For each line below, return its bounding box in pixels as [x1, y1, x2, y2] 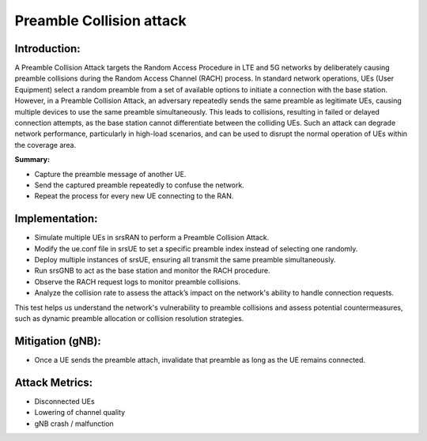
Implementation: [14, 212, 98, 225]
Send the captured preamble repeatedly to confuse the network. [34, 180, 244, 190]
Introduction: [14, 42, 81, 55]
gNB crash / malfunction [34, 419, 114, 428]
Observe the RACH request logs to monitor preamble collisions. [34, 277, 241, 286]
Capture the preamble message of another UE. [34, 169, 187, 179]
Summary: [14, 155, 51, 164]
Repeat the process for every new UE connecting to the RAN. [34, 191, 234, 201]
